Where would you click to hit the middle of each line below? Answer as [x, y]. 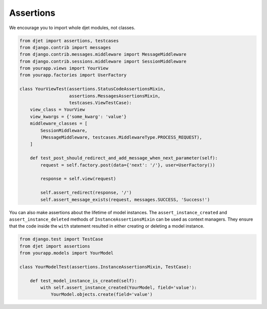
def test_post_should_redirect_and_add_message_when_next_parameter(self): [124, 158]
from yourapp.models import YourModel [67, 253]
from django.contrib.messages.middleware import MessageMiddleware [103, 55]
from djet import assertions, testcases [69, 40]
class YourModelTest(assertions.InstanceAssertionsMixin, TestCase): [106, 267]
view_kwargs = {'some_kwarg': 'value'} [78, 116]
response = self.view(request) [78, 179]
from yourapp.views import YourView [64, 68]
